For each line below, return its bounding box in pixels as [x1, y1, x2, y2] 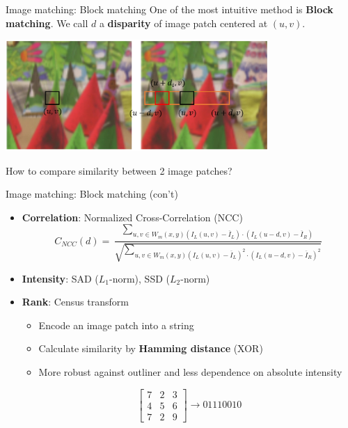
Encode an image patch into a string [38, 317, 194, 332]
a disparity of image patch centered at [99, 15, 268, 30]
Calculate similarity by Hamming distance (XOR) [38, 341, 263, 356]
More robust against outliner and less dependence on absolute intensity [38, 365, 342, 379]
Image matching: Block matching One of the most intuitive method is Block [6, 2, 333, 16]
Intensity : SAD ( [22, 271, 99, 285]
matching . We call [6, 15, 88, 30]
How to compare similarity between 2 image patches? [6, 163, 232, 177]
